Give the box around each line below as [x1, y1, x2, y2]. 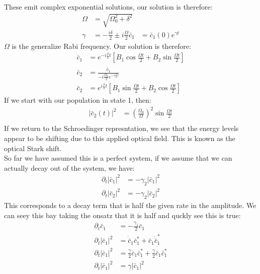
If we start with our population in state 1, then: [4, 95, 151, 105]
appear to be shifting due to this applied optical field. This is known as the [4, 132, 235, 143]
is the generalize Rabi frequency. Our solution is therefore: [12, 40, 191, 51]
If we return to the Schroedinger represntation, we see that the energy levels [4, 123, 239, 133]
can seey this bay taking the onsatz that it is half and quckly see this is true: [4, 210, 241, 220]
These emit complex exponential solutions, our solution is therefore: [4, 2, 213, 12]
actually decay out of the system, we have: [4, 162, 135, 173]
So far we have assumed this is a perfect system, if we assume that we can [4, 153, 232, 163]
